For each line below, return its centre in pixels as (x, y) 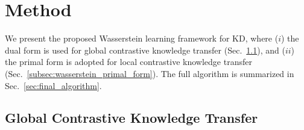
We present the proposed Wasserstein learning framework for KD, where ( (142, 38)
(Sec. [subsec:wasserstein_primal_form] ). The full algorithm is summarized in (150, 73)
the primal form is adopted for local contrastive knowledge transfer (128, 62)
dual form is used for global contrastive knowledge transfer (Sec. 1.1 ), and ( (145, 50)
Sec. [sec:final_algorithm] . (53, 85)
